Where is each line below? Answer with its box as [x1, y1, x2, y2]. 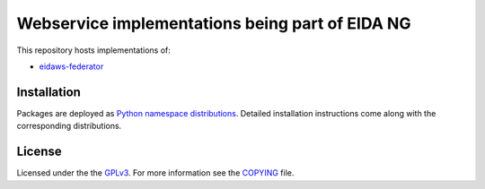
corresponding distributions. [16, 121, 122, 132]
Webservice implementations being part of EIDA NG [16, 13, 411, 33]
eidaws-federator [39, 61, 104, 72]
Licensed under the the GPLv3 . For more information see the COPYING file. [16, 168, 295, 178]
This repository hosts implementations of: [16, 45, 171, 56]
